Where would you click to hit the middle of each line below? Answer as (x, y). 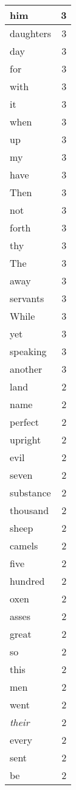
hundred (27, 581)
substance (30, 492)
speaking (28, 351)
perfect (25, 422)
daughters (31, 33)
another (26, 369)
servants (27, 298)
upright (26, 439)
